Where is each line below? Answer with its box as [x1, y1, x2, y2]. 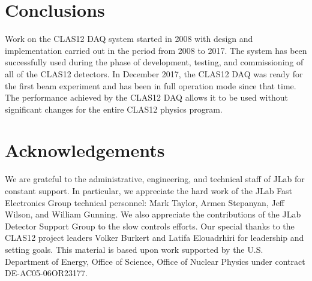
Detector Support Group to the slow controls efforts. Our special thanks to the [5, 219, 295, 232]
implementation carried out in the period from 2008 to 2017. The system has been [5, 44, 307, 56]
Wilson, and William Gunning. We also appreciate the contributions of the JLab [5, 208, 301, 220]
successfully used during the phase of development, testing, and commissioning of [5, 56, 304, 68]
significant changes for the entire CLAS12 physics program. [5, 102, 223, 115]
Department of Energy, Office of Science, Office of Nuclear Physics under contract [5, 255, 305, 267]
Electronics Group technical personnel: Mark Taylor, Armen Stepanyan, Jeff [5, 196, 285, 209]
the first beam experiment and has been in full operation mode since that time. [5, 79, 296, 92]
